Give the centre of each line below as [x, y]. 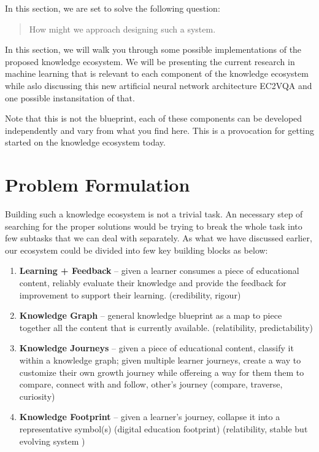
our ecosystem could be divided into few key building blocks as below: [136, 250]
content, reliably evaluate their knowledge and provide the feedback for [153, 283]
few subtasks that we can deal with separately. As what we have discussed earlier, [159, 238]
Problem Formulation [98, 185]
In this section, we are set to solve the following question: [113, 8]
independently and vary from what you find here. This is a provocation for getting [160, 130]
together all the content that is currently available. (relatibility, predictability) [166, 327]
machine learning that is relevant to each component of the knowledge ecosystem [157, 73]
